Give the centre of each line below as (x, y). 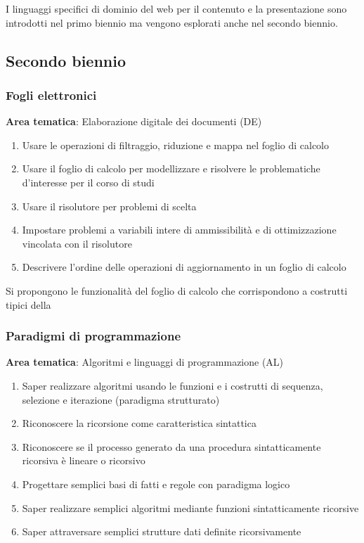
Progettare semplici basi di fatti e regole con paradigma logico (156, 484)
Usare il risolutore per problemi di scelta (109, 206)
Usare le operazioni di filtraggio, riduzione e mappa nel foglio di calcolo (175, 145)
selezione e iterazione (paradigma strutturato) (121, 399)
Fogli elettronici (51, 95)
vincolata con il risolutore (77, 243)
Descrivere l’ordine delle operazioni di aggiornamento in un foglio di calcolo (184, 267)
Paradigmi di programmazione (93, 336)
